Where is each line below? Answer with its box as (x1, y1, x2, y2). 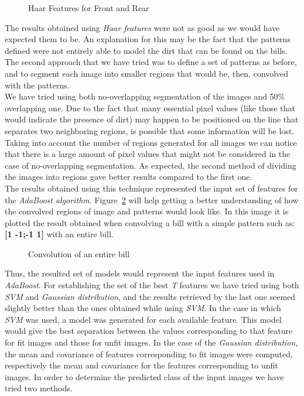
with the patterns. (5, 78, 70, 91)
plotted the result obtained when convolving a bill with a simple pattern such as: (5, 216, 295, 228)
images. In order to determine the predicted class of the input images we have (5, 370, 284, 383)
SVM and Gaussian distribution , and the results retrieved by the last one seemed (5, 290, 296, 302)
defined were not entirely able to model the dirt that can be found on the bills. (5, 44, 288, 56)
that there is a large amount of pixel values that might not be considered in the (5, 148, 291, 160)
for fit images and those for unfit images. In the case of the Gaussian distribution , (5, 336, 298, 349)
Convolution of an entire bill (28, 247, 130, 260)
